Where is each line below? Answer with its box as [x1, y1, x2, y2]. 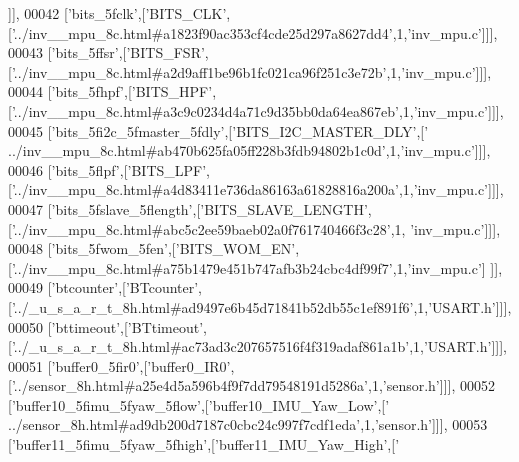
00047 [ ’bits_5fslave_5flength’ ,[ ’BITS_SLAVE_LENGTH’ [8, 198, 368, 219]
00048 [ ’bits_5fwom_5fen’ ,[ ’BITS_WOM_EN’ [8, 238, 296, 259]
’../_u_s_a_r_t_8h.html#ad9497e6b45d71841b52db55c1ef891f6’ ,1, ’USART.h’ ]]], [11, 296, 512, 317]
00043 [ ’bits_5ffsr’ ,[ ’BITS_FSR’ [8, 42, 205, 63]
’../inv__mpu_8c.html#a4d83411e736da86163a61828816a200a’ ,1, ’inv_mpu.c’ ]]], [11, 179, 504, 200]
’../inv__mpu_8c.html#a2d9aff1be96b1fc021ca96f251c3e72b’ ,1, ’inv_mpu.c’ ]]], [11, 61, 492, 82]
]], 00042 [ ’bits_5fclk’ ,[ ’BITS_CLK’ [8, 3, 227, 23]
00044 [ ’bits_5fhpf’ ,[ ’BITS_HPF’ [8, 81, 213, 102]
